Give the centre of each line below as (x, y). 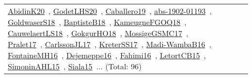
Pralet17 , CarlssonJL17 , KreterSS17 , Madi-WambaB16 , (110, 44)
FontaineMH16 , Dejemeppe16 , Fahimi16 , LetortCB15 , (107, 55)
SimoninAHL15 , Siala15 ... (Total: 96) (75, 66)
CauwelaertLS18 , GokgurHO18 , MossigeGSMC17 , (98, 33)
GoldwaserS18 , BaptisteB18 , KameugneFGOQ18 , (97, 22)
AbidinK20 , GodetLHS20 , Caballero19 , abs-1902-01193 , (110, 11)
